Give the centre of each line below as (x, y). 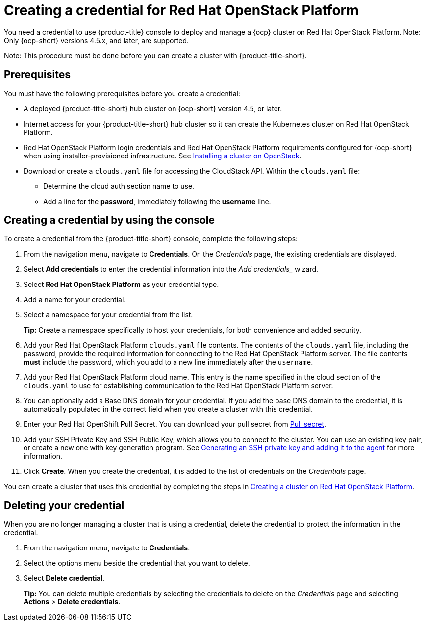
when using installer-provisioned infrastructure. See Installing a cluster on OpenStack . (163, 156)
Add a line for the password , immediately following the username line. (157, 201)
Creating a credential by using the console (110, 220)
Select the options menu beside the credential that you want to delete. (137, 563)
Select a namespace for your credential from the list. (108, 315)
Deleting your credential (64, 505)
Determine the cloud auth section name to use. (119, 186)
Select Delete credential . (64, 578)
